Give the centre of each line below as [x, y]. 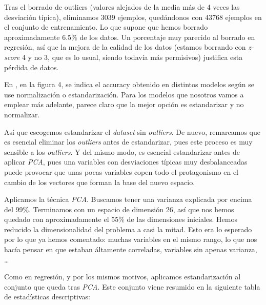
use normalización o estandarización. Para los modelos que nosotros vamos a [124, 94]
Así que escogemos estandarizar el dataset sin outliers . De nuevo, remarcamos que [132, 131]
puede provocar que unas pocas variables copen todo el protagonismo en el [121, 171]
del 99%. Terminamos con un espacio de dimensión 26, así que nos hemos [119, 209]
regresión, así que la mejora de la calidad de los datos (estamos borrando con [125, 47]
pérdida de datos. [32, 67]
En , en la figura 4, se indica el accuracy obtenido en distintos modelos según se [129, 84]
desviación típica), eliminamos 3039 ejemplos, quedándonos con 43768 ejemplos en [133, 17]
